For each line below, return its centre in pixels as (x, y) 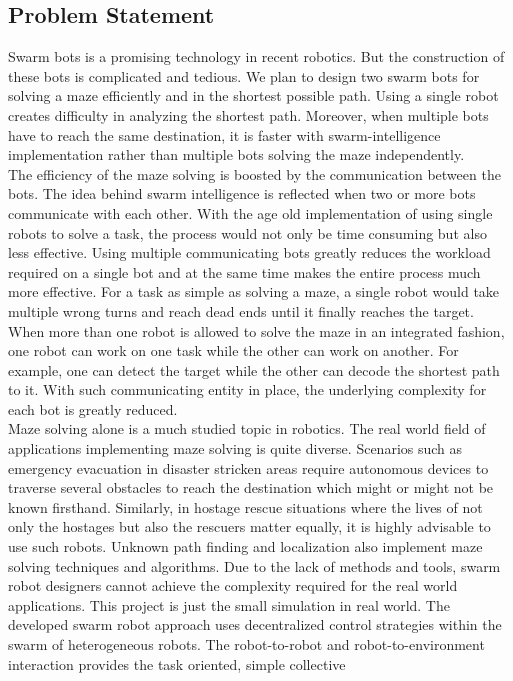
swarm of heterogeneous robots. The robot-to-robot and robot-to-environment (246, 644)
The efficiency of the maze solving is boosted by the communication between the (254, 173)
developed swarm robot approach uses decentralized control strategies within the (255, 624)
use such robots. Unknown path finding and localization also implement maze (245, 546)
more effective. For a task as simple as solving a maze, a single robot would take (254, 291)
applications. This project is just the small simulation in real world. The (229, 604)
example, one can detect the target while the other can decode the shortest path (254, 369)
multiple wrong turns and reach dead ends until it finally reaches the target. (241, 310)
